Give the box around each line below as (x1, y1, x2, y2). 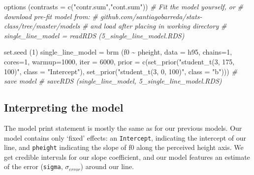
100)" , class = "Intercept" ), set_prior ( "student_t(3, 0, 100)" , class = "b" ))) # (4, 66, 237, 76)
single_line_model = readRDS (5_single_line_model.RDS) (4, 30, 185, 40)
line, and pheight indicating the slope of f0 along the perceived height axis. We (4, 142, 244, 152)
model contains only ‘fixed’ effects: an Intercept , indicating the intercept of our (4, 132, 247, 143)
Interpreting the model (4, 100, 124, 115)
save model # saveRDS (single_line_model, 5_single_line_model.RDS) (4, 76, 222, 86)
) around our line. (80, 161, 134, 172)
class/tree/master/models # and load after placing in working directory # (4, 21, 227, 31)
